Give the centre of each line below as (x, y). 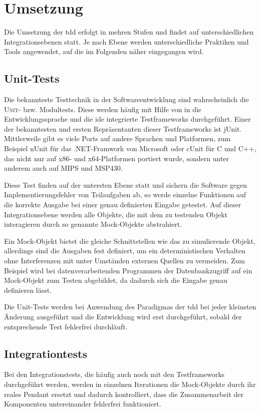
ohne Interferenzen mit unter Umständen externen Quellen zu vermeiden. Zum (124, 261)
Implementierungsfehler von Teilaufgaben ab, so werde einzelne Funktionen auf (125, 194)
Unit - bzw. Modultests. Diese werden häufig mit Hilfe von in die (103, 109)
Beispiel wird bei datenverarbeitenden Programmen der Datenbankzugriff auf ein (128, 270)
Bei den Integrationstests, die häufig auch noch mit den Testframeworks (114, 374)
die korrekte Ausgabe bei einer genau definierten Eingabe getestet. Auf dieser (123, 204)
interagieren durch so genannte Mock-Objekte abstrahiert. (93, 224)
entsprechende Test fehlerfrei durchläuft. (66, 326)
